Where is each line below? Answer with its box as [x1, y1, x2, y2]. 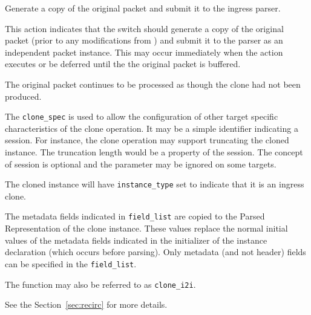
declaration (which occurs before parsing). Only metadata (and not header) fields [5, 245, 306, 258]
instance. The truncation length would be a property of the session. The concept [5, 146, 303, 158]
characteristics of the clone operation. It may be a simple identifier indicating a [5, 122, 298, 134]
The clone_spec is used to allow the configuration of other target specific [5, 110, 278, 123]
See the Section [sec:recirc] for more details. [5, 298, 168, 311]
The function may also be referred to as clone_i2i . [5, 278, 196, 290]
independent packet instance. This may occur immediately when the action [5, 45, 283, 58]
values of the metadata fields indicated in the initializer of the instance [5, 233, 267, 246]
